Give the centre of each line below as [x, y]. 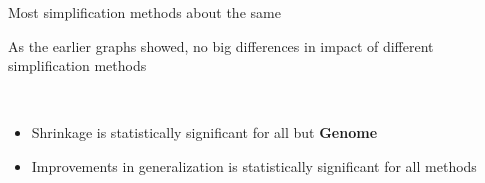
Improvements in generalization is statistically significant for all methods [254, 165]
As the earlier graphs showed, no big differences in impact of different [221, 45]
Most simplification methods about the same [144, 12]
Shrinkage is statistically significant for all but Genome [204, 132]
